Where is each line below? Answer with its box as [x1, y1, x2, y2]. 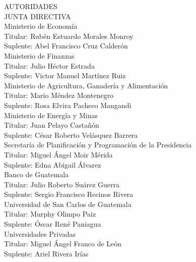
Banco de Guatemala [4, 169, 69, 180]
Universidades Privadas [4, 228, 76, 239]
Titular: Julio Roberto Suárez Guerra [4, 179, 119, 189]
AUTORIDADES [4, 1, 57, 11]
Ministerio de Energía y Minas [4, 110, 98, 120]
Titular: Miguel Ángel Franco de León [4, 238, 122, 249]
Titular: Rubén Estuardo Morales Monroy [4, 30, 134, 41]
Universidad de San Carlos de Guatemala [4, 198, 132, 209]
